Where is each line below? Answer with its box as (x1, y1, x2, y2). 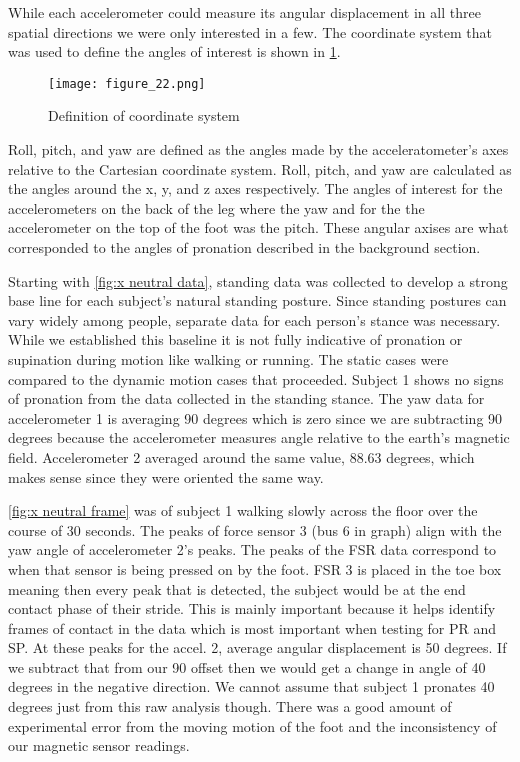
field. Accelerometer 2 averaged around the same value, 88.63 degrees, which (8, 446, 475, 467)
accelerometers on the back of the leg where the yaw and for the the (8, 197, 425, 218)
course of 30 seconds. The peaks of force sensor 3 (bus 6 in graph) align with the (8, 519, 502, 540)
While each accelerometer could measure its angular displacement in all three (8, 2, 481, 22)
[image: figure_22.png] (48, 76, 206, 91)
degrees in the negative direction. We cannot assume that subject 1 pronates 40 (8, 676, 495, 697)
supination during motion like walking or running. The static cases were (8, 348, 449, 369)
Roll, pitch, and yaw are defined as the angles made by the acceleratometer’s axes (8, 139, 509, 160)
